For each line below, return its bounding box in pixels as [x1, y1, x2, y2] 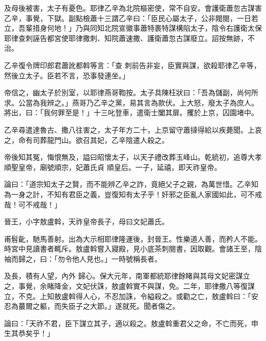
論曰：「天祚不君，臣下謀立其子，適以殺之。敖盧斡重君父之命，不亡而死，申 [4, 317, 258, 328]
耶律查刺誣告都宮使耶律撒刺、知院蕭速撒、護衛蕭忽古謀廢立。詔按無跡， [4, 32, 248, 43]
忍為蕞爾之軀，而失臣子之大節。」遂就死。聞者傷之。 [4, 301, 180, 311]
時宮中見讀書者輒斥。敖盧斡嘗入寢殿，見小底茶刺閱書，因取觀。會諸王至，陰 [4, 243, 262, 254]
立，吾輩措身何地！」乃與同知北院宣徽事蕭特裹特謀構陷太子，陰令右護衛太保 [4, 23, 262, 33]
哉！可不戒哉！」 [4, 199, 61, 209]
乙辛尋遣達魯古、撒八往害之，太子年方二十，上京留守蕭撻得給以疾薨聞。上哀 [4, 124, 262, 135]
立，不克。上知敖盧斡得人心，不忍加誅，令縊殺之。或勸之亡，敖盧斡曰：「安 [4, 290, 258, 301]
